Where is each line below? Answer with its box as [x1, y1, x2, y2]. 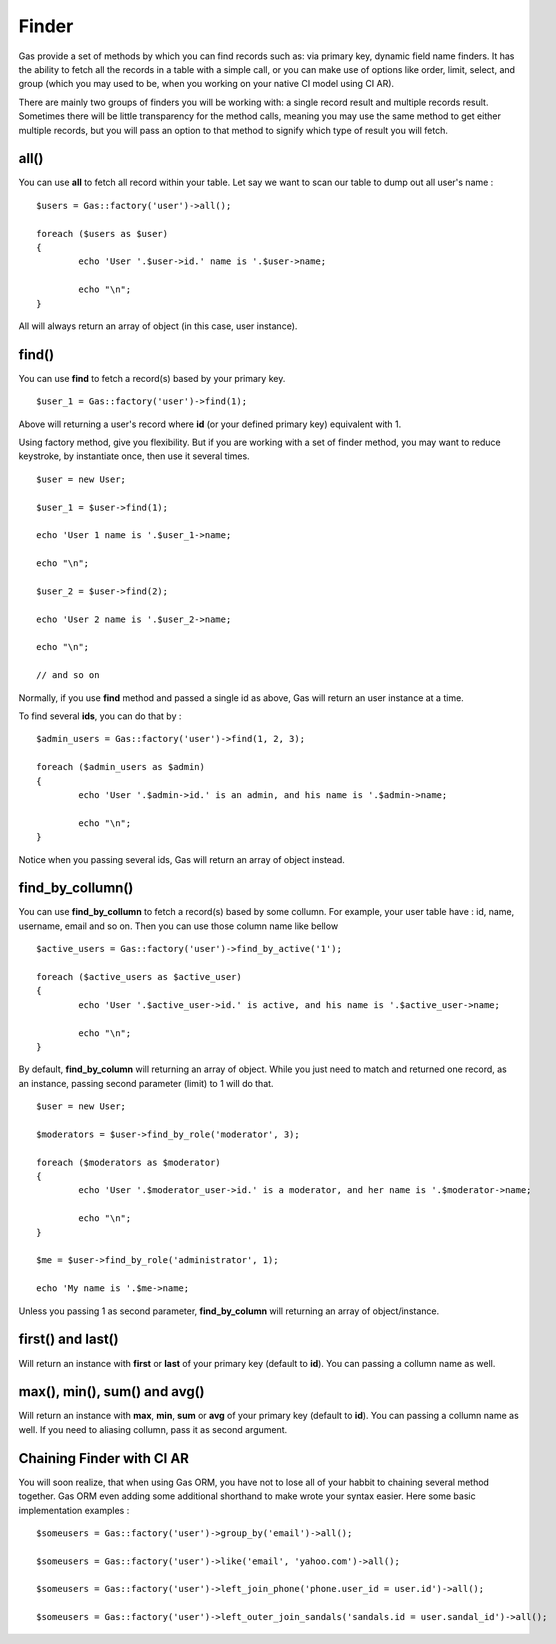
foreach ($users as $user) [36, 228, 169, 239]
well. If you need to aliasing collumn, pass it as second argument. [18, 1423, 288, 1435]
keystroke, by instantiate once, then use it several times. [18, 450, 250, 462]
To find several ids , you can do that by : [18, 710, 182, 722]
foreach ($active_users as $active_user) [36, 971, 242, 983]
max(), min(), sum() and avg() [18, 1383, 205, 1400]
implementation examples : [18, 1504, 130, 1516]
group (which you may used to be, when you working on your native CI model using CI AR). [18, 78, 395, 90]
